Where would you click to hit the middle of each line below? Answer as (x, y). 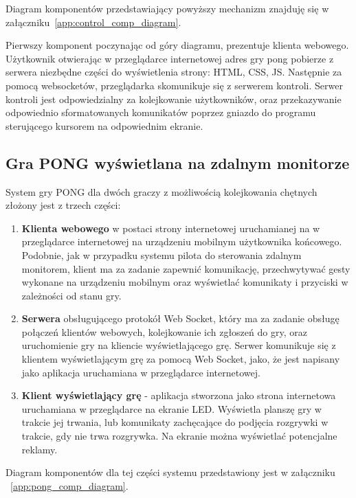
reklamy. (40, 449)
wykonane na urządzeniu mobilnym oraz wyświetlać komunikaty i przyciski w (185, 282)
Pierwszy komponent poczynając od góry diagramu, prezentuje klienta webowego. (177, 45)
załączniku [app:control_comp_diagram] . (93, 22)
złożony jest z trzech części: (63, 205)
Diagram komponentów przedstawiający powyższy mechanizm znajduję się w (167, 8)
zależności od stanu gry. (71, 295)
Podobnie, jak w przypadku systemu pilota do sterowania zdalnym (162, 254)
